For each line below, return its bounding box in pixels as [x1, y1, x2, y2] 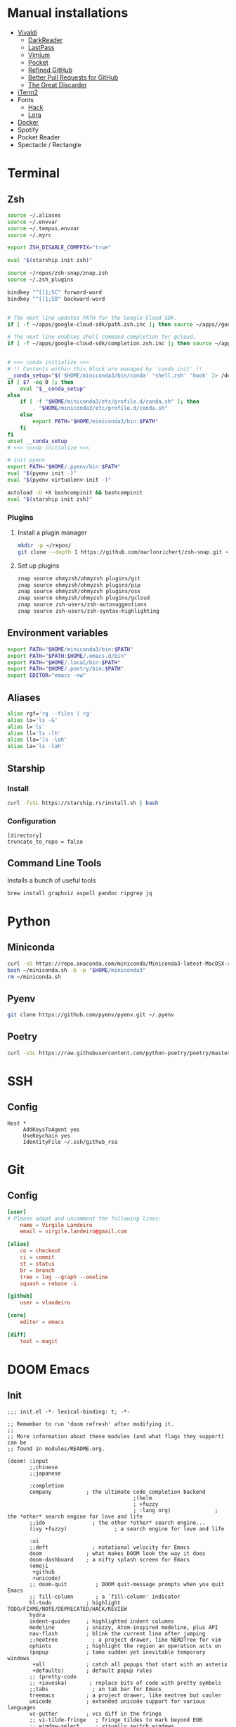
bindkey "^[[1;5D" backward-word [7, 295, 105, 302]
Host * [7, 1120, 27, 1127]
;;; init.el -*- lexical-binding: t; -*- [7, 1408, 131, 1415]
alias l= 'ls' [7, 723, 46, 730]
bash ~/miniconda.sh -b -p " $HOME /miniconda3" [7, 966, 146, 973]
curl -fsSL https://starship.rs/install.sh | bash [7, 799, 159, 806]
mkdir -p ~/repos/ [17, 542, 72, 549]
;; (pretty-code [29, 1673, 77, 1681]
